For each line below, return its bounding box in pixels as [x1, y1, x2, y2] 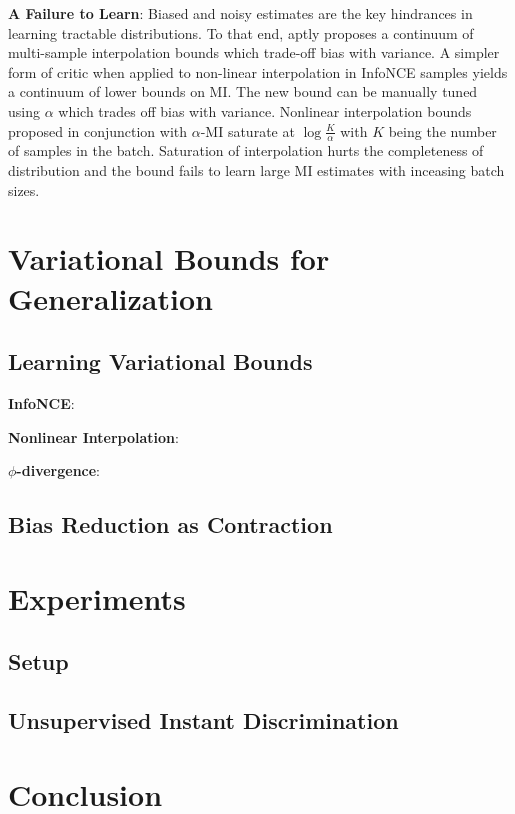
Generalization [8, 277, 213, 318]
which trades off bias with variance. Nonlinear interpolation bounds [58, 100, 472, 121]
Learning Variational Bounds [8, 346, 313, 377]
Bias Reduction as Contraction [8, 509, 333, 540]
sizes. [8, 179, 40, 200]
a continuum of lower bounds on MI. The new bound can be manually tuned [8, 81, 478, 102]
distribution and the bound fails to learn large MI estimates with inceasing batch [8, 159, 505, 180]
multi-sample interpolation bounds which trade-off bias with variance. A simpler [8, 42, 500, 63]
